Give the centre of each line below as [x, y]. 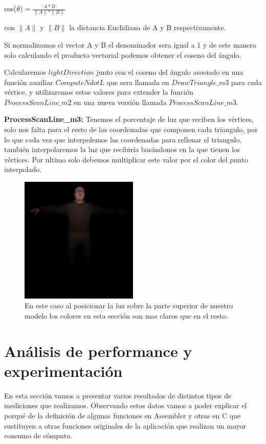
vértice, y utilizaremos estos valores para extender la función [99, 92]
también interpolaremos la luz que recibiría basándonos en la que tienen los [122, 149]
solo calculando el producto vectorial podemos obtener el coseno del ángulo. [123, 55]
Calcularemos [25, 72]
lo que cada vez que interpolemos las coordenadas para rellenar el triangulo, [123, 139]
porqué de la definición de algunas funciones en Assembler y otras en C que [123, 415]
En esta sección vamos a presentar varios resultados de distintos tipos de [118, 395]
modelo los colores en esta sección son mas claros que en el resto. [126, 315]
